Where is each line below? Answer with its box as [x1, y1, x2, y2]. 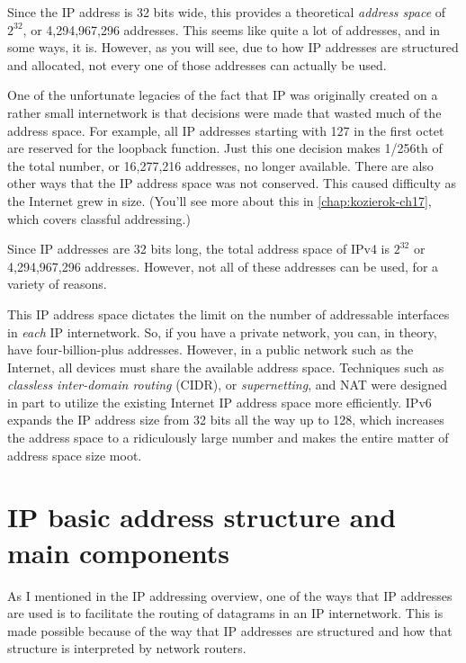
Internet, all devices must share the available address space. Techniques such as [7, 357, 444, 376]
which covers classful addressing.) [7, 209, 191, 228]
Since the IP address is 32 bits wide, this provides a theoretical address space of [7, 3, 446, 21]
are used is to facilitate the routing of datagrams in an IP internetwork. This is [7, 604, 444, 623]
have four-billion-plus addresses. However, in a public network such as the [7, 340, 414, 359]
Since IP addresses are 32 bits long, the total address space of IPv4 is [7, 239, 390, 258]
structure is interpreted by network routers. [7, 639, 246, 658]
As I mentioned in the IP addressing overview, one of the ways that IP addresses [7, 586, 453, 605]
